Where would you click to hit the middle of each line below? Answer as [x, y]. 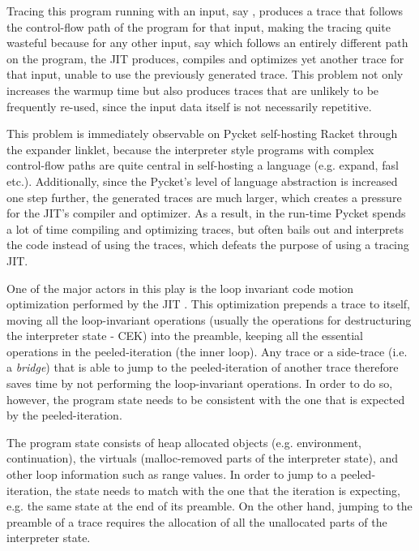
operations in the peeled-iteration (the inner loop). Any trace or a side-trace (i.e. [207, 351]
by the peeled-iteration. [64, 415]
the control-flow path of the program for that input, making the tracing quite [199, 26]
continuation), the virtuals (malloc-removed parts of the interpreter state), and [203, 458]
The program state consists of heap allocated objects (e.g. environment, [184, 442]
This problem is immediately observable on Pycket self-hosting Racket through [202, 133]
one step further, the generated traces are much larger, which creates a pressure [204, 197]
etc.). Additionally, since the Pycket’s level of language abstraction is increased [202, 181]
